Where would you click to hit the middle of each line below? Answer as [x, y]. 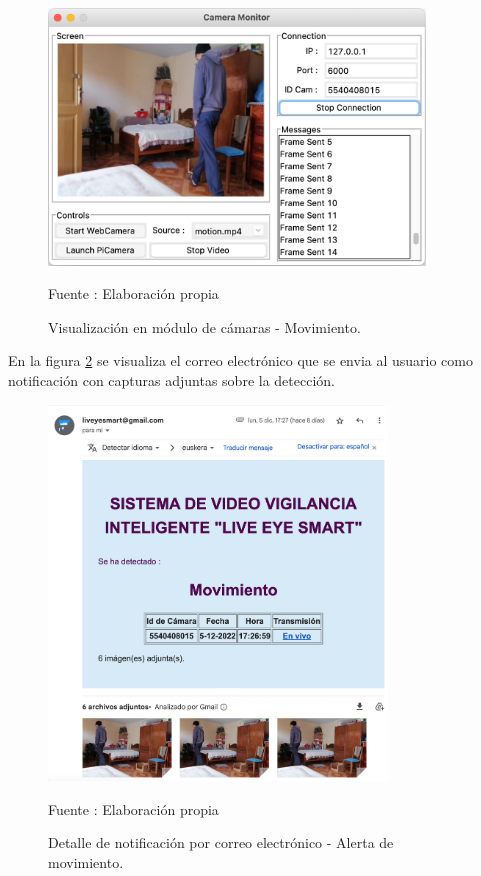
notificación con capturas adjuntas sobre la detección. [171, 379]
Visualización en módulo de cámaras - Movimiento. [204, 326]
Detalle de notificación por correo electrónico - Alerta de [221, 842]
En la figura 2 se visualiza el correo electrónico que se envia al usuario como [240, 360]
